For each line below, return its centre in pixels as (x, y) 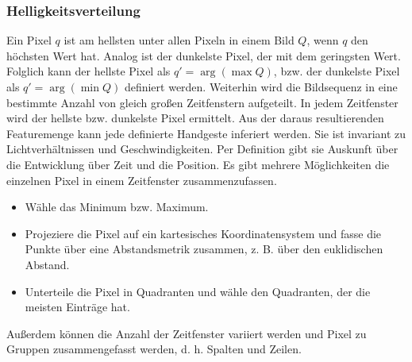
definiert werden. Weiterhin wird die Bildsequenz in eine (261, 87)
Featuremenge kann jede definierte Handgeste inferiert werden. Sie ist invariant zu (206, 133)
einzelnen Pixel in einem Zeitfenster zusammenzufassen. (142, 180)
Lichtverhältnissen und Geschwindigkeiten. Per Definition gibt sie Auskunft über (202, 149)
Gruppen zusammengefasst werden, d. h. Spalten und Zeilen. (154, 349)
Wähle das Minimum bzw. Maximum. (117, 207)
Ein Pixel (29, 40)
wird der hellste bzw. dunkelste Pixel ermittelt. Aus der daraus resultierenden (195, 118)
